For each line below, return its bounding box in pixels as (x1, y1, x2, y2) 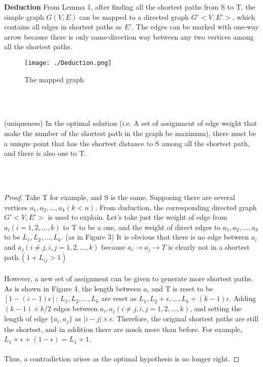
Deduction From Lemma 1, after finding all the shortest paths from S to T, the (4, 2, 255, 12)
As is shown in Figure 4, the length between (4, 283, 141, 293)
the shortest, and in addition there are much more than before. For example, (4, 323, 243, 334)
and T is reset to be (151, 283, 213, 293)
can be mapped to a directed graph (79, 11, 189, 22)
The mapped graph (24, 74, 84, 84)
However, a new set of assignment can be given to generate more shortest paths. (4, 273, 253, 283)
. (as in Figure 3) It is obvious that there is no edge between (61, 231, 249, 242)
